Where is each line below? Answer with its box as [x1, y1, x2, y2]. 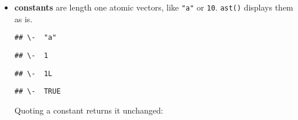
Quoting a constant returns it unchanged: [14, 104, 163, 116]
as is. [14, 12, 33, 25]
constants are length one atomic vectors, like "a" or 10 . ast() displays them [14, 1, 293, 13]
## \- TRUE [14, 87, 61, 96]
